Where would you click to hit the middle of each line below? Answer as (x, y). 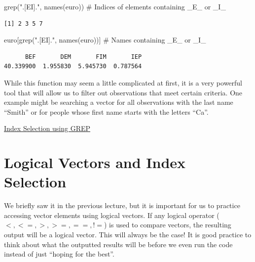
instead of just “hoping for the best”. (59, 254)
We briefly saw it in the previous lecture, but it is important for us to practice (122, 205)
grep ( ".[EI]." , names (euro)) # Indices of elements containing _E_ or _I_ (115, 6)
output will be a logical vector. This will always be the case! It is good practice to (128, 235)
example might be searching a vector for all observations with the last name (119, 102)
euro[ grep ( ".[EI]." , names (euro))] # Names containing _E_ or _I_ (105, 40)
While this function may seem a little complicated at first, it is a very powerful (123, 82)
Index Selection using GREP (47, 128)
